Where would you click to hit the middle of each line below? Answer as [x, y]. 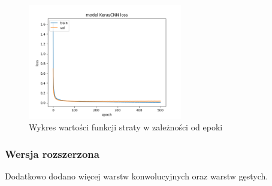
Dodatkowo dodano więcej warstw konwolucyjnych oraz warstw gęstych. [137, 176]
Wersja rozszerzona [52, 153]
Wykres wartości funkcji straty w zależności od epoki [126, 127]
